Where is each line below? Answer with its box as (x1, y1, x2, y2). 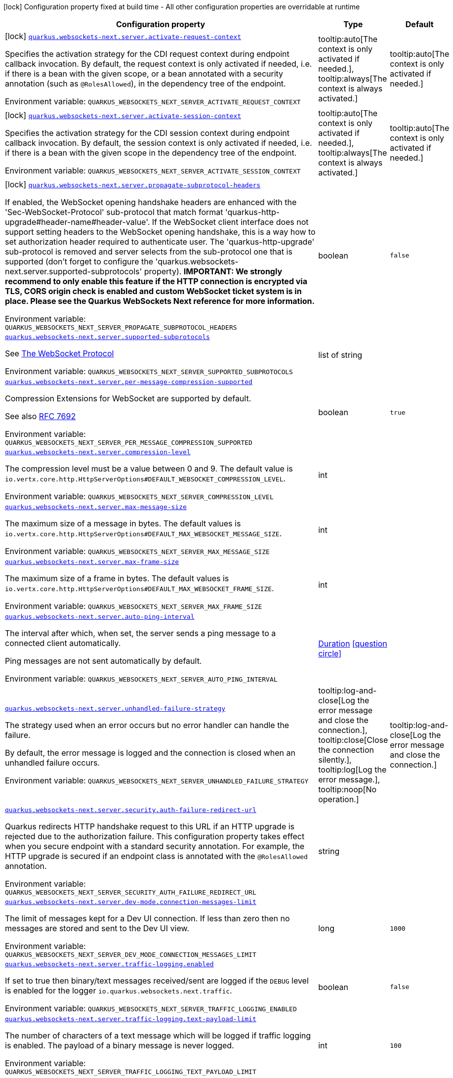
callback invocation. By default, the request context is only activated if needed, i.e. (5, 59, 312, 69)
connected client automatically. (5, 638, 121, 648)
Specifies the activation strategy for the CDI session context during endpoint (5, 128, 290, 138)
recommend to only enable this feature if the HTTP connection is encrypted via (5, 276, 307, 286)
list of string (318, 349, 363, 360)
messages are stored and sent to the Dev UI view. (5, 923, 189, 933)
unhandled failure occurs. (5, 757, 100, 768)
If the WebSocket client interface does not (152, 217, 309, 227)
